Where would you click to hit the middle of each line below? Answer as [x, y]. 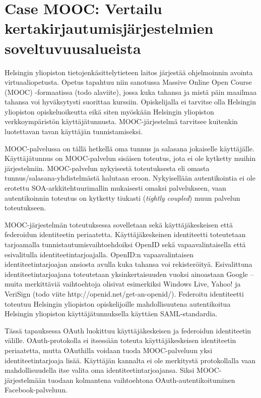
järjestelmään [25, 380]
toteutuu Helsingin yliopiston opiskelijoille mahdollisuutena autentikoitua [118, 303]
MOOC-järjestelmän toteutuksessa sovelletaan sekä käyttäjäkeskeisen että [119, 224]
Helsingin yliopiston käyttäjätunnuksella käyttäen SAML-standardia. [111, 314]
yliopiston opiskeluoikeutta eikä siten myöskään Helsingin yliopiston [109, 111]
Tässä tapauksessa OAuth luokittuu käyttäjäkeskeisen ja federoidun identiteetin [128, 330]
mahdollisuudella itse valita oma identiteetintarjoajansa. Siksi [100, 370]
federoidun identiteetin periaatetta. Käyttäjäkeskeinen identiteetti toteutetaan [125, 234]
